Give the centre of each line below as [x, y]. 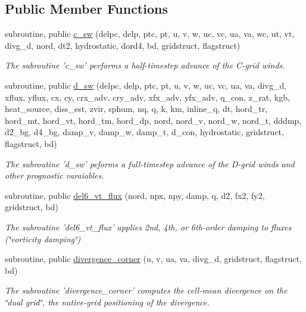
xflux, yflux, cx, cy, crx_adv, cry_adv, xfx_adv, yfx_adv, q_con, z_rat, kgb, [147, 97]
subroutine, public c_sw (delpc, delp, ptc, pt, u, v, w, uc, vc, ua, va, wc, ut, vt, [150, 34]
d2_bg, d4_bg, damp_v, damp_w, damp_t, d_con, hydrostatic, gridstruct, [144, 132]
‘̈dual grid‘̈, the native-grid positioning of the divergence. [107, 302]
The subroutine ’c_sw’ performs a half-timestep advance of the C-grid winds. [145, 65]
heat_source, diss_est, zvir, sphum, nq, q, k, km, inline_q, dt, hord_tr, [136, 109]
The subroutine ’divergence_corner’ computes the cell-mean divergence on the [146, 290]
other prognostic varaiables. [54, 175]
